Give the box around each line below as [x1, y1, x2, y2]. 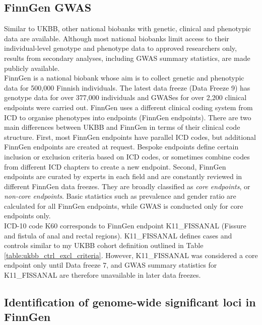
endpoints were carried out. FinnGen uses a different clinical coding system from [4, 102, 253, 112]
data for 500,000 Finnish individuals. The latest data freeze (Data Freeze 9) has [4, 82, 250, 93]
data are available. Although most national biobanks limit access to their [4, 33, 229, 43]
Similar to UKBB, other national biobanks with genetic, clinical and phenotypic [4, 23, 251, 34]
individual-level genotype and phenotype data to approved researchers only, [4, 43, 237, 53]
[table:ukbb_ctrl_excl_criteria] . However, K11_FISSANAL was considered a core [4, 250, 258, 260]
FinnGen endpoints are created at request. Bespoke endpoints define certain [4, 141, 239, 152]
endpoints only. [4, 210, 51, 221]
